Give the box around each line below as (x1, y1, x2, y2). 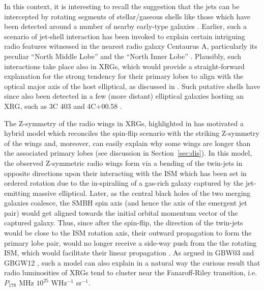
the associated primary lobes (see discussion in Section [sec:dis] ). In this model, (4, 148, 252, 158)
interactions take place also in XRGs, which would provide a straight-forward (4, 61, 245, 71)
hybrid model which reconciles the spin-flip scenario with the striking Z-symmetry (4, 128, 259, 138)
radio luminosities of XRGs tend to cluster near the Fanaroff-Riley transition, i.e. (4, 267, 257, 278)
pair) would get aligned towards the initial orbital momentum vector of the (4, 207, 238, 218)
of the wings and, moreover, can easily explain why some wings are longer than (4, 137, 251, 148)
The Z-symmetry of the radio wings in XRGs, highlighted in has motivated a (4, 118, 244, 128)
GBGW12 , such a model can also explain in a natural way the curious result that (4, 257, 260, 268)
